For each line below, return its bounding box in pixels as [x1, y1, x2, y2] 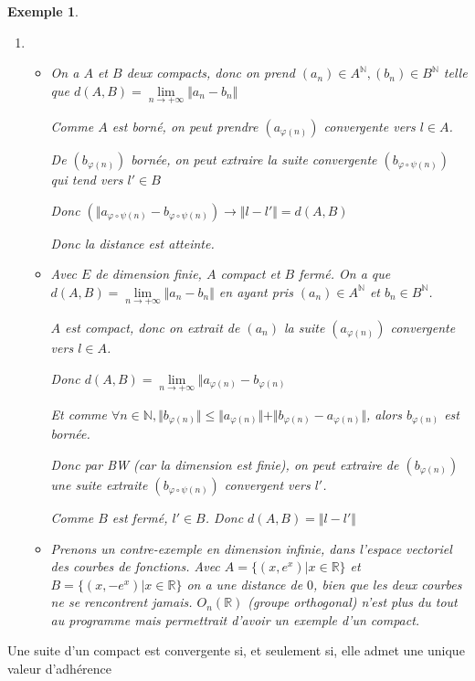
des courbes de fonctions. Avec [50, 557, 220, 576]
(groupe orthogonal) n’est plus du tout [248, 592, 458, 612]
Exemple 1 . [7, 2, 79, 20]
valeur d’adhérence [7, 659, 112, 678]
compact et [220, 264, 280, 283]
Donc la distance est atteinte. [50, 233, 215, 252]
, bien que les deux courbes [313, 574, 462, 593]
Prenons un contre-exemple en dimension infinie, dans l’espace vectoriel [50, 538, 452, 558]
